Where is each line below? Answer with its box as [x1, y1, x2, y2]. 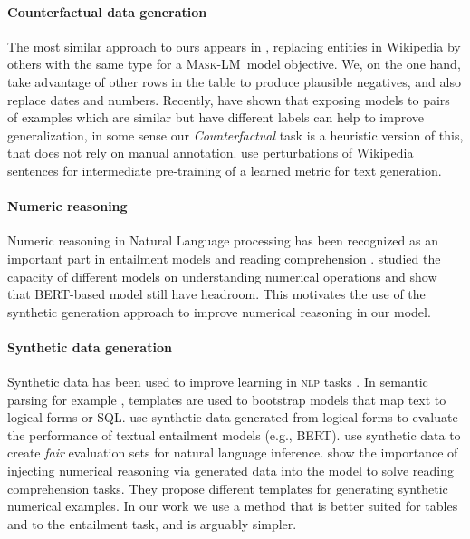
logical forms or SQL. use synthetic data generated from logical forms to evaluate [7, 408, 458, 427]
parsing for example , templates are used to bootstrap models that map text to [7, 390, 446, 409]
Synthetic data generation [7, 337, 172, 356]
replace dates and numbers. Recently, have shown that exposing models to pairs [7, 90, 450, 109]
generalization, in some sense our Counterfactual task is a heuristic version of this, [7, 125, 464, 144]
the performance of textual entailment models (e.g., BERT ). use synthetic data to [7, 425, 461, 444]
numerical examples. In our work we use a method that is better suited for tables [7, 496, 458, 515]
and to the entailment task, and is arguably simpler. [7, 514, 297, 533]
